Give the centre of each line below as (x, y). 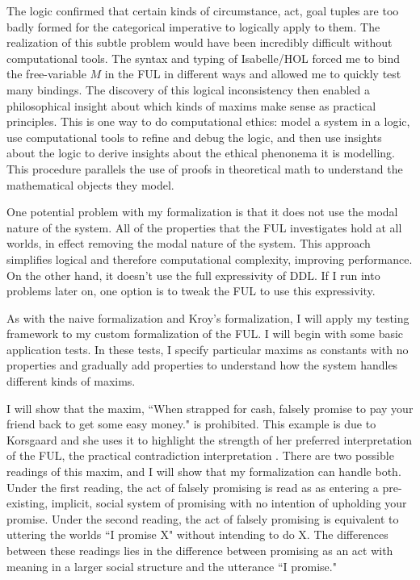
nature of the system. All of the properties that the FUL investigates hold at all (204, 227)
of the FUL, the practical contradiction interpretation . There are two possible (200, 455)
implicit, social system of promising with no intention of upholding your (229, 503)
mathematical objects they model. (90, 184)
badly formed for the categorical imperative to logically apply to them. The (193, 26)
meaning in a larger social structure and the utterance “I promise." (172, 566)
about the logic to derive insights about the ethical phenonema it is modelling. (201, 153)
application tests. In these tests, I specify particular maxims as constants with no (208, 349)
